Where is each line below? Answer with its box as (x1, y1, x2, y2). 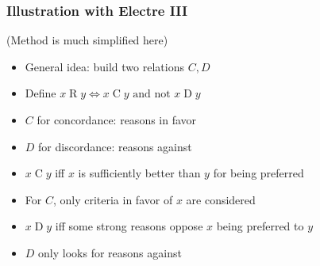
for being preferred (213, 165, 304, 181)
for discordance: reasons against (38, 138, 192, 154)
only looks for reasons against (38, 244, 182, 260)
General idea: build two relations (25, 58, 184, 74)
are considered (186, 191, 256, 207)
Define (25, 85, 56, 101)
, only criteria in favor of (52, 191, 173, 207)
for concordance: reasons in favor (37, 112, 197, 127)
